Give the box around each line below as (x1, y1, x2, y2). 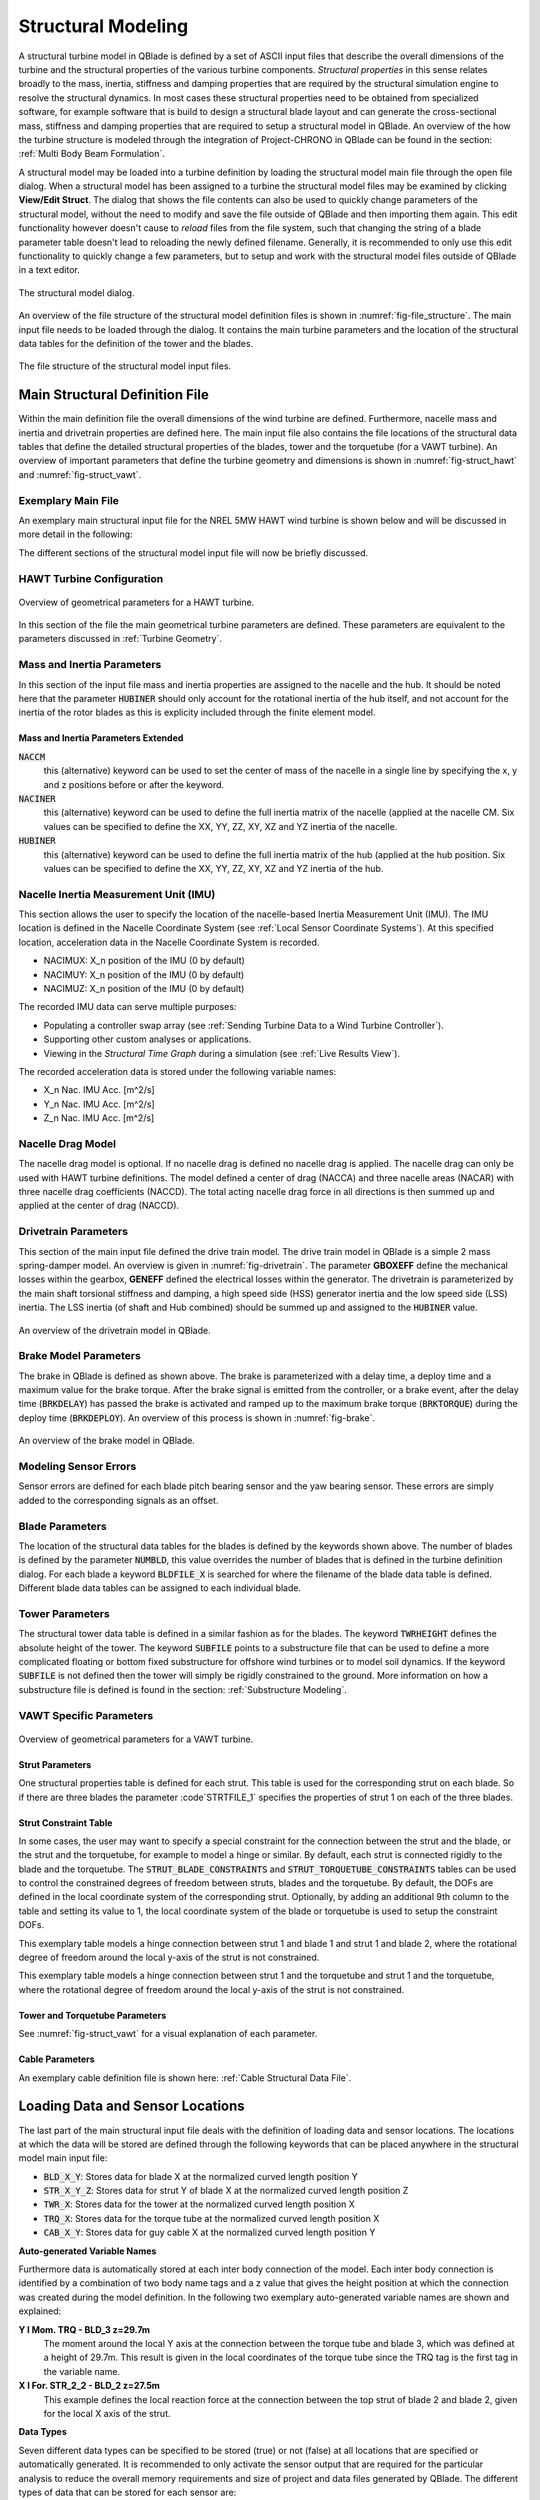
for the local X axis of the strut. (43, 2407, 171, 2419)
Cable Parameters (18, 2053, 95, 2065)
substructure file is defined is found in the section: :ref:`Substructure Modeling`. (18, 1683, 347, 1695)
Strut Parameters (18, 1758, 92, 1770)
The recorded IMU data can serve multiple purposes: (18, 1001, 237, 1013)
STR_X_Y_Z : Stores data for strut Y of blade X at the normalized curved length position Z (43, 2185, 409, 2197)
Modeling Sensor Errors (18, 1460, 137, 1474)
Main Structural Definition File (18, 386, 209, 404)
